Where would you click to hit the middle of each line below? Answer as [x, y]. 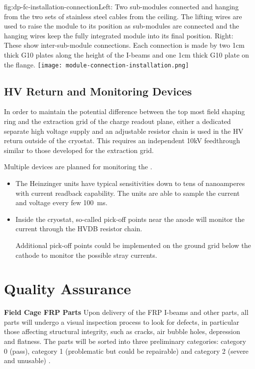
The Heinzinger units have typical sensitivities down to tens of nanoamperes [130, 183]
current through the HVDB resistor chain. [79, 229]
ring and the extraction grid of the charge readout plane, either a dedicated [117, 121]
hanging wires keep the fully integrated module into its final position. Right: [119, 35]
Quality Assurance [68, 289]
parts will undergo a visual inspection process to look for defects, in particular [122, 322]
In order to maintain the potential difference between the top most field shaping [125, 111]
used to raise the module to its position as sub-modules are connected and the [122, 26]
